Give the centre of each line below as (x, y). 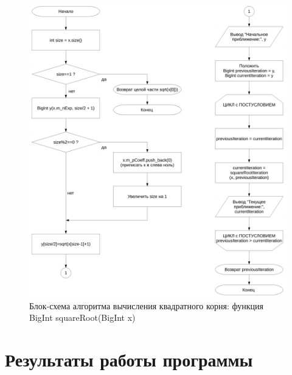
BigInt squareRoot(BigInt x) (82, 317)
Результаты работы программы (129, 359)
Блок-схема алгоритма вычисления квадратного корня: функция (146, 305)
